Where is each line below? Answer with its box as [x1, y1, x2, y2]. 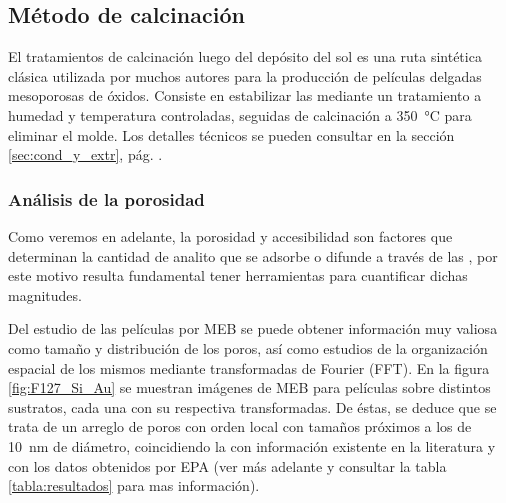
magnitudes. [8, 284, 82, 305]
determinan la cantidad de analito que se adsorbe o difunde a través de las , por [8, 245, 498, 266]
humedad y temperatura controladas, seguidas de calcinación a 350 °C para [8, 104, 472, 125]
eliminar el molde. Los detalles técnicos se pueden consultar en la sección [8, 124, 455, 145]
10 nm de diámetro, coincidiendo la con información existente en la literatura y [8, 435, 496, 456]
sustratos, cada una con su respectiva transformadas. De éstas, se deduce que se [8, 396, 497, 417]
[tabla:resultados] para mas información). [8, 475, 260, 496]
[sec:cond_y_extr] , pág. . [8, 144, 163, 165]
